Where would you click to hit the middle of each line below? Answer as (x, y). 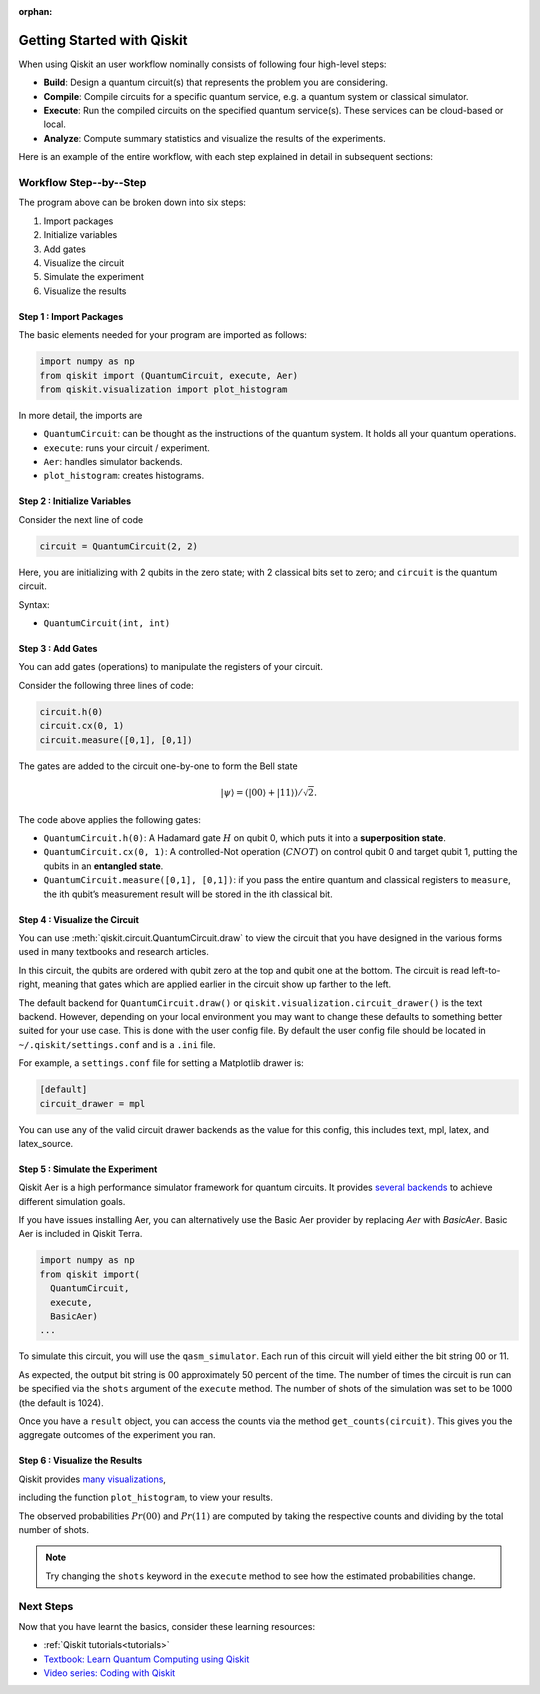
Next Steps (46, 1607)
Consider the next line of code (81, 519)
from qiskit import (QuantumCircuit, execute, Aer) (169, 375)
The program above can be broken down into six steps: (132, 202)
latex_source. (46, 1143)
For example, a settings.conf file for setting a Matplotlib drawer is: (161, 1063)
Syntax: (34, 604)
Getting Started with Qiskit (103, 40)
